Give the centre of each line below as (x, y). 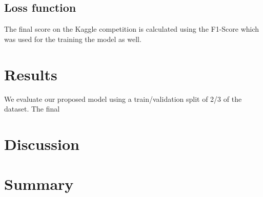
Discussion (42, 144)
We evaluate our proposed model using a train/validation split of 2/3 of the (123, 98)
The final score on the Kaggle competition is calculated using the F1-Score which (132, 29)
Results (31, 74)
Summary (39, 184)
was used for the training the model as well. (73, 39)
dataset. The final (32, 109)
